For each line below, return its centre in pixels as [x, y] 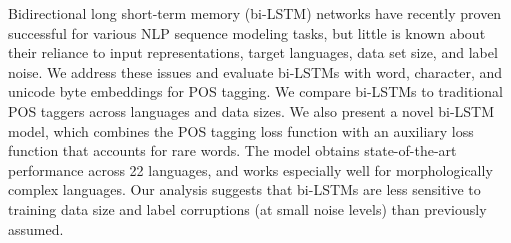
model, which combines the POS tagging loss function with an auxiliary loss [241, 130]
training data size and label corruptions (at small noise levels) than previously [247, 208]
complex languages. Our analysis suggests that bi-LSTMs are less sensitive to [244, 189]
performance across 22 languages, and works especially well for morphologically [250, 169]
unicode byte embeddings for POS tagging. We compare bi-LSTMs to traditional [255, 91]
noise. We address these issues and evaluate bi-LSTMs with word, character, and [255, 71]
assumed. [36, 228]
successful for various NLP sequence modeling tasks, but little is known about [247, 32]
